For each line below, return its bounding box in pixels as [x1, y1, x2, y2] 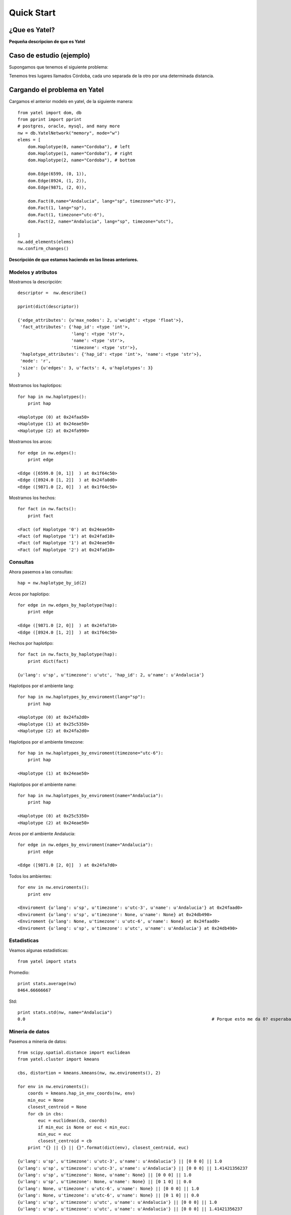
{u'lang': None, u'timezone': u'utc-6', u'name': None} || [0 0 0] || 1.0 [17, 1186, 199, 1191]
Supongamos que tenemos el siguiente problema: [9, 64, 109, 70]
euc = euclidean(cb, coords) [38, 1118, 108, 1123]
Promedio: [9, 970, 30, 975]
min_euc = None [27, 1097, 64, 1103]
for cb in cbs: [27, 1111, 64, 1116]
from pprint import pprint [17, 117, 82, 122]
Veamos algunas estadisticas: [9, 947, 69, 953]
